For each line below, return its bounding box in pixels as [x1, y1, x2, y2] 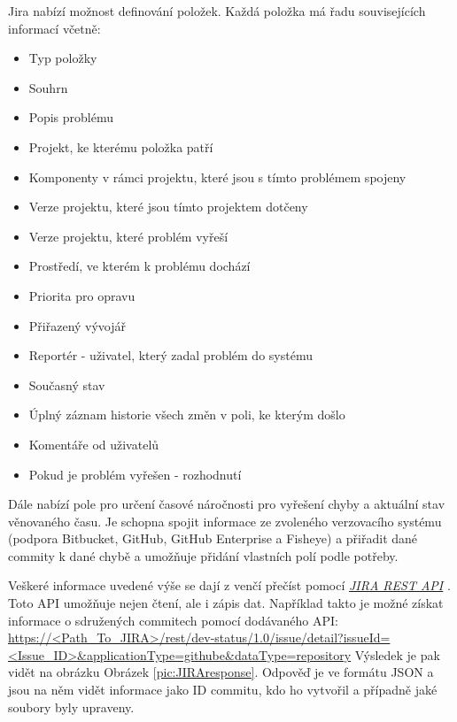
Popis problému [28, 108, 114, 127]
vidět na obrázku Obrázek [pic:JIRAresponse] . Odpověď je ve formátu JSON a [8, 663, 434, 681]
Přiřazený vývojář [28, 316, 127, 334]
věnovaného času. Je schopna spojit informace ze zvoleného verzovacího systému [8, 511, 442, 530]
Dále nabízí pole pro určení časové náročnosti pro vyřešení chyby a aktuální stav [8, 495, 445, 513]
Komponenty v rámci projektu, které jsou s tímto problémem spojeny [28, 167, 407, 186]
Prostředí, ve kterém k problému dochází [28, 257, 251, 275]
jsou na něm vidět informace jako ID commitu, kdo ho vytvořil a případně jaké [8, 680, 438, 699]
